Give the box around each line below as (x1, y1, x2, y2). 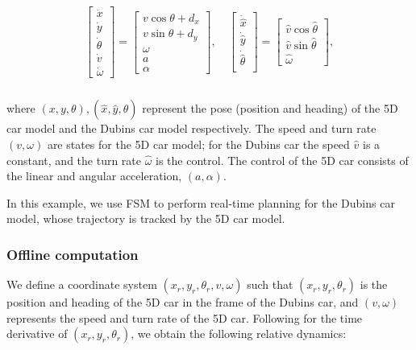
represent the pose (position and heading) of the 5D (142, 100, 398, 117)
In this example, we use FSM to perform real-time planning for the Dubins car (6, 194, 395, 211)
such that (247, 276, 293, 293)
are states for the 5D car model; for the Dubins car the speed (47, 135, 350, 152)
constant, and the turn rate (6, 151, 142, 168)
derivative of (6, 325, 68, 342)
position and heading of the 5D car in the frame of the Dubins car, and (6, 294, 359, 311)
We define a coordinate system (6, 276, 157, 293)
